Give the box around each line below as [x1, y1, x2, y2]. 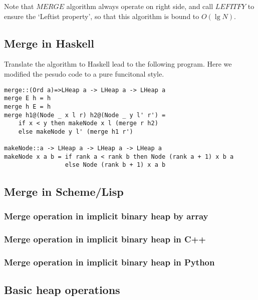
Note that [4, 1, 34, 11]
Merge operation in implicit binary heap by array [4, 209, 208, 222]
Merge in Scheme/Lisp [4, 183, 124, 199]
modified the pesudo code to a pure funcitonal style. [4, 68, 164, 79]
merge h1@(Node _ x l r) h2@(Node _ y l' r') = [4, 111, 166, 119]
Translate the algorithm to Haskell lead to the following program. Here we [4, 59, 232, 69]
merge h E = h [4, 103, 51, 110]
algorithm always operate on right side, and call [66, 1, 213, 11]
